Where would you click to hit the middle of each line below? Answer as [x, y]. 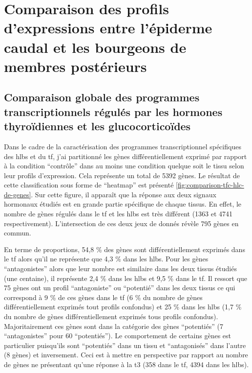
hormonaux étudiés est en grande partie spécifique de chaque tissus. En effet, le [123, 204]
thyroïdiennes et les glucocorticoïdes [97, 126]
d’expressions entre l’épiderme [108, 28]
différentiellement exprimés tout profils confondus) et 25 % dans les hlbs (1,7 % [123, 307]
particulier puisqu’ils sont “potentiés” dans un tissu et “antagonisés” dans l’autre [125, 345]
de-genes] [18, 194]
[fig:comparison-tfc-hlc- [210, 185]
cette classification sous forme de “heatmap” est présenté [89, 185]
